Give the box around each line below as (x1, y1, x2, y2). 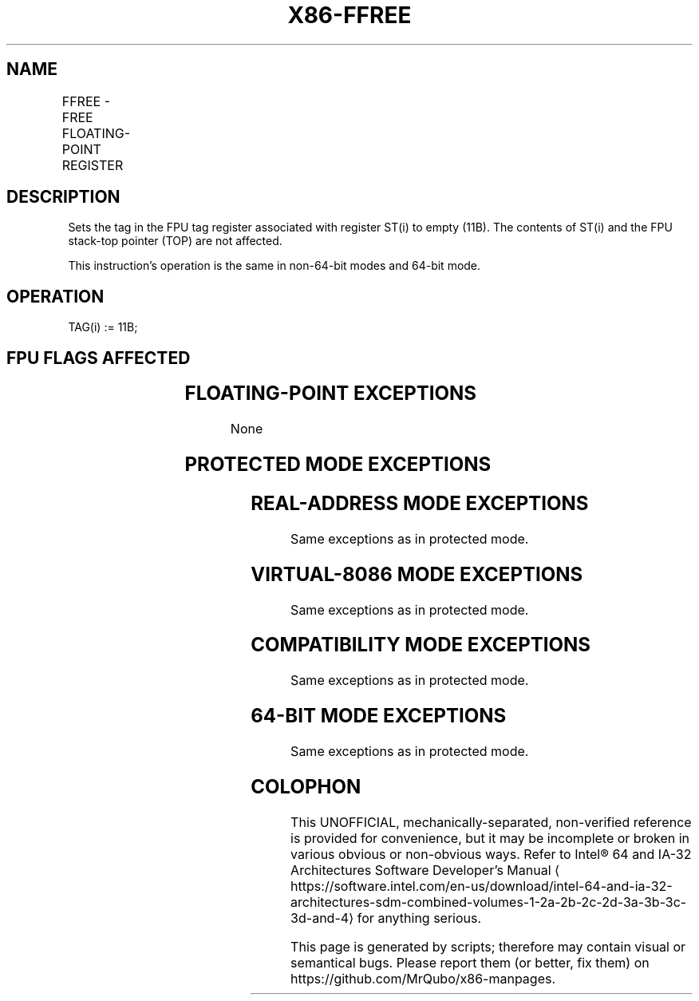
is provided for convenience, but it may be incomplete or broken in (290, 830, 690, 846)
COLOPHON (251, 775, 361, 799)
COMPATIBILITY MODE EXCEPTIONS (251, 633, 590, 657)
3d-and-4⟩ (290, 910, 354, 926)
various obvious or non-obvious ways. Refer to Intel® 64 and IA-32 (290, 846, 692, 862)
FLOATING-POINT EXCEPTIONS (184, 382, 477, 406)
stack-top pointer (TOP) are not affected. (68, 234, 282, 248)
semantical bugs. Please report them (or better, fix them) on (290, 955, 650, 971)
